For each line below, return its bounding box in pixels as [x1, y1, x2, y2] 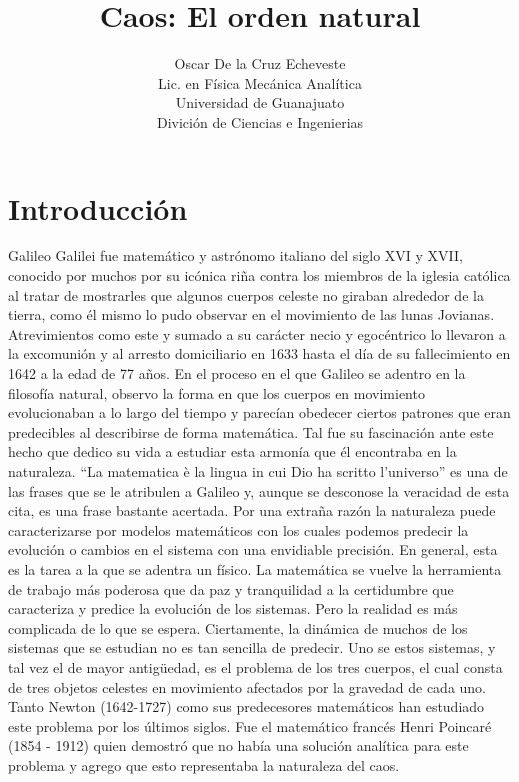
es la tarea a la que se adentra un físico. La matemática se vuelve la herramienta [8, 558, 502, 579]
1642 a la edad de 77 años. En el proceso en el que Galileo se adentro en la [8, 363, 466, 383]
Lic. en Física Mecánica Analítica [158, 72, 362, 93]
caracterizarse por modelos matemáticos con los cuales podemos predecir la [8, 519, 469, 540]
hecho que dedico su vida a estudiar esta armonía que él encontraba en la [8, 441, 457, 462]
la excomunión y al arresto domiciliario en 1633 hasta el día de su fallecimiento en [8, 343, 511, 364]
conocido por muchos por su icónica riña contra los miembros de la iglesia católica [8, 265, 511, 286]
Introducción [8, 187, 188, 228]
